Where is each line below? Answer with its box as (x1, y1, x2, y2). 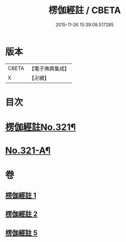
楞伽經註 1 (5, 191, 37, 200)
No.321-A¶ (5, 145, 51, 156)
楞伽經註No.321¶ (5, 122, 76, 133)
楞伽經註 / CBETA (48, 5, 121, 16)
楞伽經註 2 (5, 210, 38, 218)
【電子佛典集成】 (29, 65, 70, 72)
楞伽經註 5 (5, 228, 38, 237)
